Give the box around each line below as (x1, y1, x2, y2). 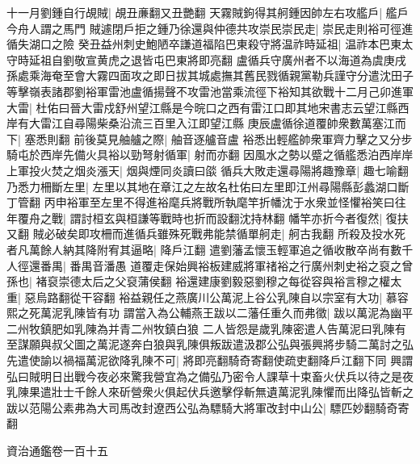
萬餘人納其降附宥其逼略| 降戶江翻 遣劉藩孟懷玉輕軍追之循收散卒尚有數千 (28, 240, 414, 257)
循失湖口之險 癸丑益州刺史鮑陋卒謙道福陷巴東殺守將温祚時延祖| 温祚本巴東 (6, 36, 402, 52)
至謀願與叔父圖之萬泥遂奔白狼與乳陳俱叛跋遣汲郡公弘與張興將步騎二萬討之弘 (6, 336, 414, 353)
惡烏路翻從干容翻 (24, 288, 115, 305)
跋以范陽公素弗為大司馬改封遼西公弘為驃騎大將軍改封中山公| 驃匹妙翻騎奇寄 (6, 399, 409, 416)
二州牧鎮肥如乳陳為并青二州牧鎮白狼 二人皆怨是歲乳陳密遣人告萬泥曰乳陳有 (6, 320, 406, 337)
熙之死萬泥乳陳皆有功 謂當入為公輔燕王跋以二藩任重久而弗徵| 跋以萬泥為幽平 (6, 304, 414, 321)
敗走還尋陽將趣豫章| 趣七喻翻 (254, 161, 409, 178)
